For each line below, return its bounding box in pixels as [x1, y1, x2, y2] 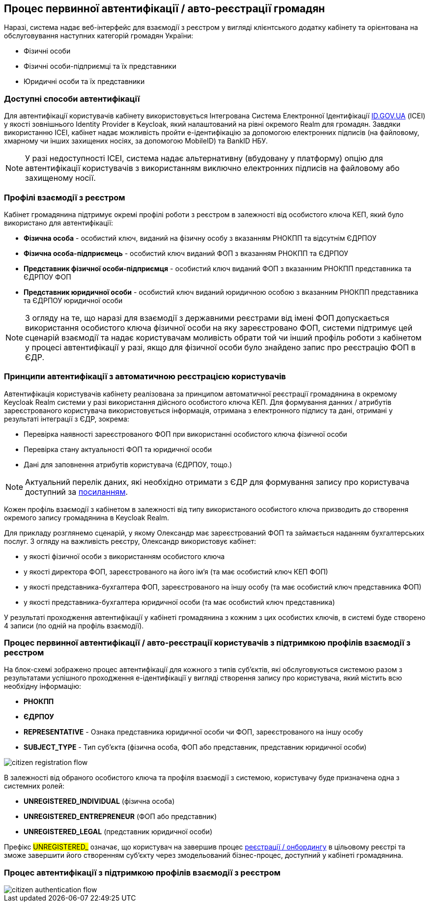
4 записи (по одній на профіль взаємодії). [4, 621, 144, 630]
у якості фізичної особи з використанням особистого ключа [24, 552, 225, 561]
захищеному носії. [25, 173, 96, 183]
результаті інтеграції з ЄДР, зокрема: [4, 414, 129, 423]
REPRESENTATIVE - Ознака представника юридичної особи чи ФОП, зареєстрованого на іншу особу [24, 728, 363, 736]
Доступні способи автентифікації [4, 93, 140, 104]
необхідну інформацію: [4, 682, 82, 691]
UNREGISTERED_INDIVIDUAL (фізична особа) [24, 797, 175, 806]
